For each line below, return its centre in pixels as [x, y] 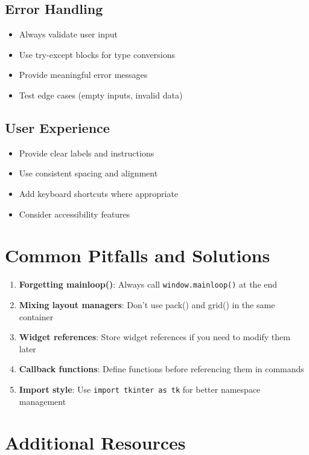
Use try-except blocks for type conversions [97, 54]
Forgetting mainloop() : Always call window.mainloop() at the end [148, 284]
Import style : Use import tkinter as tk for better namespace [140, 389]
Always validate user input [68, 34]
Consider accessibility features [75, 214]
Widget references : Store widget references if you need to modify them [154, 337]
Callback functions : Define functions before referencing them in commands [161, 369]
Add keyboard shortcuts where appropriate [99, 193]
